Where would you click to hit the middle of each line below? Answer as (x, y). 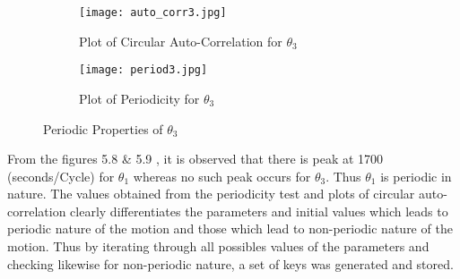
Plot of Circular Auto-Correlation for (181, 41)
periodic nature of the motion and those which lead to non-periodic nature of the (230, 228)
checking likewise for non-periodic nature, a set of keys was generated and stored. (230, 263)
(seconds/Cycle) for (61, 176)
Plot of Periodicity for (139, 98)
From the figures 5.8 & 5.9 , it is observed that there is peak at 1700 (195, 159)
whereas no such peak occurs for (222, 176)
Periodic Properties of (103, 128)
